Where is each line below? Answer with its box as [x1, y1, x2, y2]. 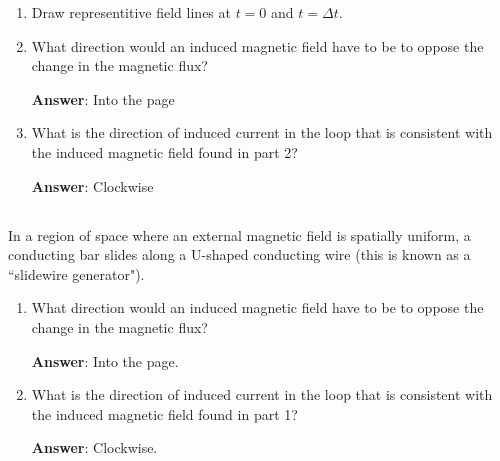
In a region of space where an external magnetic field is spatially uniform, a [8, 224, 471, 245]
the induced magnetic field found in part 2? [31, 141, 298, 162]
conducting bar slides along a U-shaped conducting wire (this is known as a [8, 244, 471, 265]
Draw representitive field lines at [31, 2, 231, 22]
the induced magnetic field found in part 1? [31, 403, 298, 424]
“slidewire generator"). [8, 263, 145, 284]
